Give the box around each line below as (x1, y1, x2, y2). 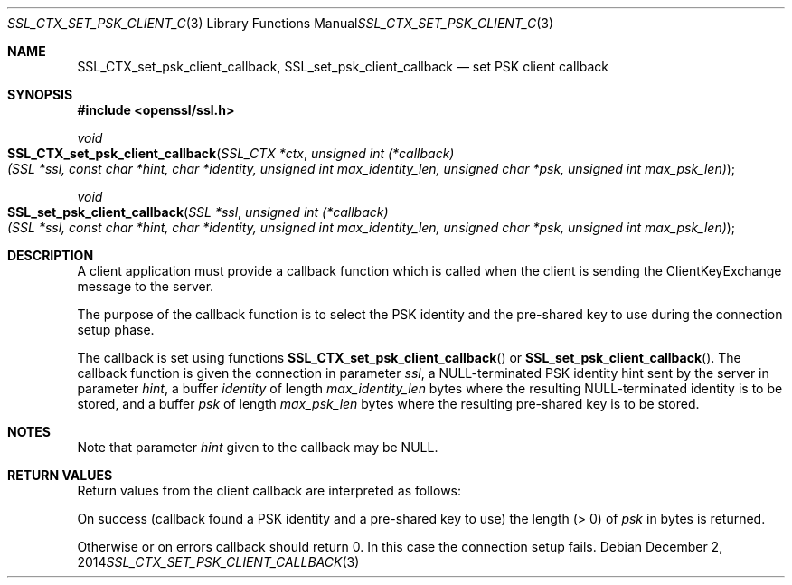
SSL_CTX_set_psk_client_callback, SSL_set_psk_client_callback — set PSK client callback (77, 59, 608, 74)
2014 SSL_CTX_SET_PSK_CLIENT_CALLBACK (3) (77, 554, 360, 570)
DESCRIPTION (7, 248, 94, 263)
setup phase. (77, 322, 155, 337)
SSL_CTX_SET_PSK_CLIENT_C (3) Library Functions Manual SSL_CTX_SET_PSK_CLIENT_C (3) (7, 15, 554, 31)
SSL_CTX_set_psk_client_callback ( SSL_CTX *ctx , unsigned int (7, 146, 385, 161)
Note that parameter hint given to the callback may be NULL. (77, 439, 438, 455)
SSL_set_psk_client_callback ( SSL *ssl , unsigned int (7, 204, 319, 220)
